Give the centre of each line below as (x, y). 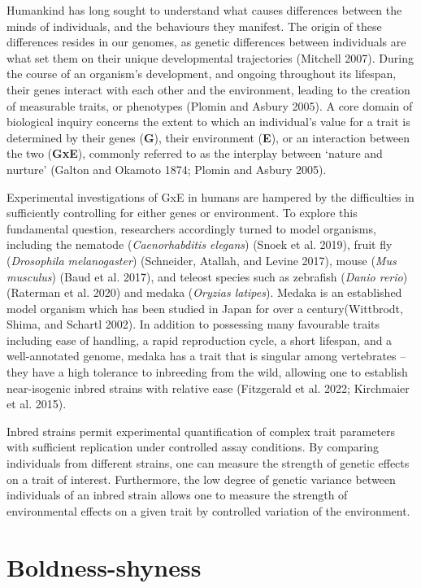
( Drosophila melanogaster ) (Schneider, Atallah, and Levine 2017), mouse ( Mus (202, 260)
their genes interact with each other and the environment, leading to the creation (208, 89)
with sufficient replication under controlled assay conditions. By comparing (193, 447)
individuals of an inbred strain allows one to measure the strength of (177, 495)
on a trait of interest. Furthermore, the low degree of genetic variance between (201, 479)
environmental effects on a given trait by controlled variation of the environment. (208, 510)
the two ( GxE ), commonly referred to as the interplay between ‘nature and (195, 153)
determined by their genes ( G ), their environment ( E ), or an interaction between (208, 137)
